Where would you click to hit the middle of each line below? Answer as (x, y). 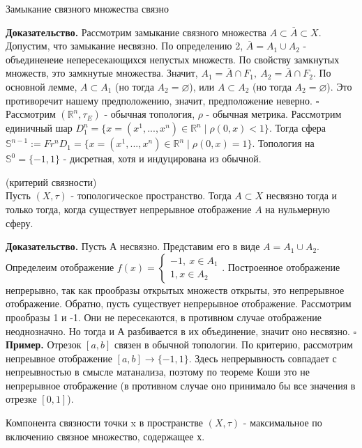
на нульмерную (297, 209)
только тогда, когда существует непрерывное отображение (129, 209)
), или (202, 86)
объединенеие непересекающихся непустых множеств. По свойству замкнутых (173, 59)
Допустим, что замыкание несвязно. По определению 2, (125, 46)
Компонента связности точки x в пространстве (105, 423)
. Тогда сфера (298, 128)
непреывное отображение (59, 358)
